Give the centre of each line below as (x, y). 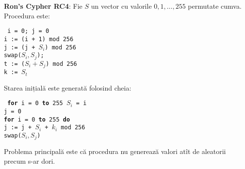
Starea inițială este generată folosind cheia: (68, 87)
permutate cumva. (215, 6)
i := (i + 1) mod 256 (39, 39)
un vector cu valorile (121, 6)
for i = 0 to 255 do (37, 119)
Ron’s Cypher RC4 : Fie (43, 6)
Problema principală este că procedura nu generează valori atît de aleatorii (115, 151)
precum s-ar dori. (30, 161)
